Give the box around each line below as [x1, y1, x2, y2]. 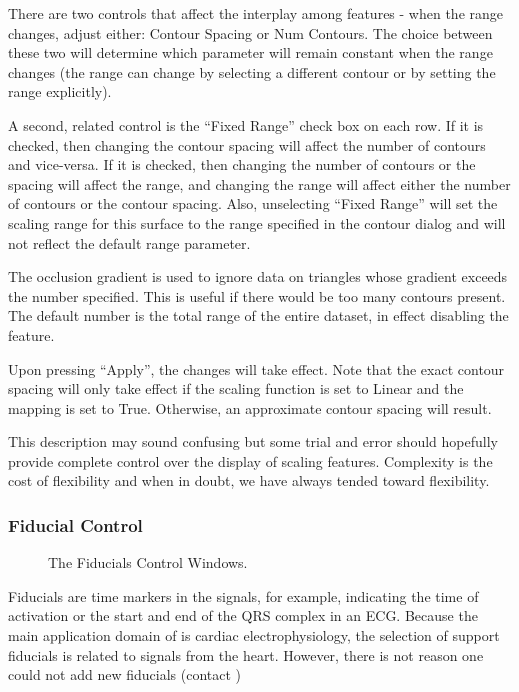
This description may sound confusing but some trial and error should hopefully [8, 431, 498, 452]
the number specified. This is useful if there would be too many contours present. [8, 285, 506, 306]
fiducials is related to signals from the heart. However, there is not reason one [8, 644, 484, 665]
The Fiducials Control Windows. [48, 552, 248, 573]
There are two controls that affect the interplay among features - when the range [8, 3, 503, 23]
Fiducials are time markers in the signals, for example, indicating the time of [8, 585, 479, 606]
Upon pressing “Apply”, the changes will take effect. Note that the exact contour [8, 358, 505, 379]
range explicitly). [8, 81, 112, 102]
